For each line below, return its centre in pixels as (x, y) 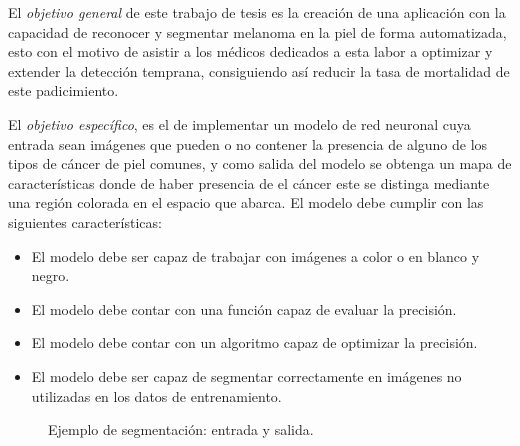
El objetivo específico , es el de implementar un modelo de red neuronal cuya (239, 123)
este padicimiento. (63, 90)
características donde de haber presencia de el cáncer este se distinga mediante (249, 182)
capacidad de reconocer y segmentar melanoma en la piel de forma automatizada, (257, 31)
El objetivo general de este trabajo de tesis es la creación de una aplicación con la (257, 12)
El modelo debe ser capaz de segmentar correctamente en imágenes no (246, 375)
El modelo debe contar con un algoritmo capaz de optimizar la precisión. (254, 342)
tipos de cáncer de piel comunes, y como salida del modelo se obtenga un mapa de (260, 163)
